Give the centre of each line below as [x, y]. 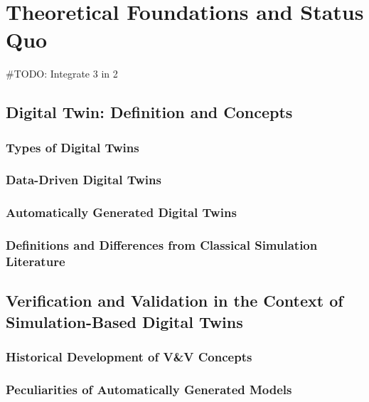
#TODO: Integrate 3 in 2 [62, 74]
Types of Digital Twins [73, 147]
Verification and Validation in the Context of [175, 301]
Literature [36, 261]
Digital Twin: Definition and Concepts [149, 112]
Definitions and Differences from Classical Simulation [162, 245]
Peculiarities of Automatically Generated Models [149, 389]
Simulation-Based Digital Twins [124, 321]
